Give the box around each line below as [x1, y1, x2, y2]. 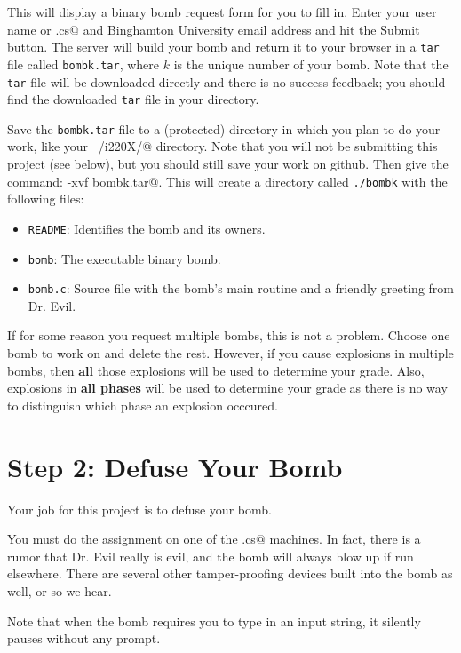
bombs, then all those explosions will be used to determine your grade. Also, [7, 361, 425, 379]
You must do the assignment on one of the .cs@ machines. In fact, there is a [7, 530, 421, 548]
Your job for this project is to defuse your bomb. [7, 499, 272, 518]
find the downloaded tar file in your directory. [7, 90, 259, 108]
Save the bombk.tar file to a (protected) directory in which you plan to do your [7, 119, 441, 138]
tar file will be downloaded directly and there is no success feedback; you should [7, 72, 446, 91]
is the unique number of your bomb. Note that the [173, 54, 449, 73]
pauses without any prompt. [7, 629, 161, 648]
